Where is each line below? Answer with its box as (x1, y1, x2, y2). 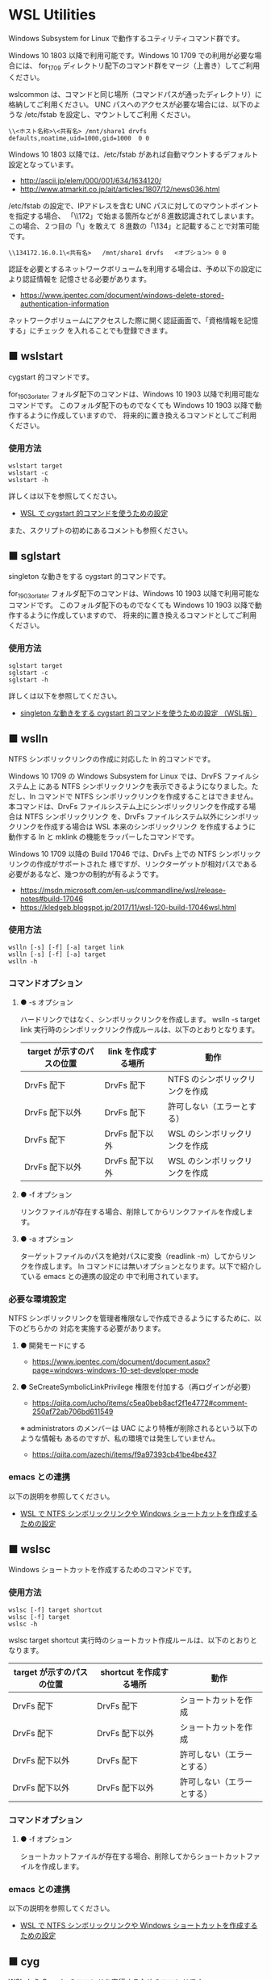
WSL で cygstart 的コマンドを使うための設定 (19, 508, 169, 518)
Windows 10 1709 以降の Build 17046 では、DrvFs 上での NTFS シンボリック (8, 849, 261, 859)
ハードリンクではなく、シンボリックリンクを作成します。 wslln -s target (19, 1014, 261, 1024)
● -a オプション (19, 1234, 74, 1244)
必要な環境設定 (8, 1294, 67, 1305)
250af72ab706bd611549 (31, 1407, 114, 1416)
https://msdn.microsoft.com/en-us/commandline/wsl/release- (19, 886, 227, 896)
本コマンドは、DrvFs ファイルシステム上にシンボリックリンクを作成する (8, 802, 249, 812)
